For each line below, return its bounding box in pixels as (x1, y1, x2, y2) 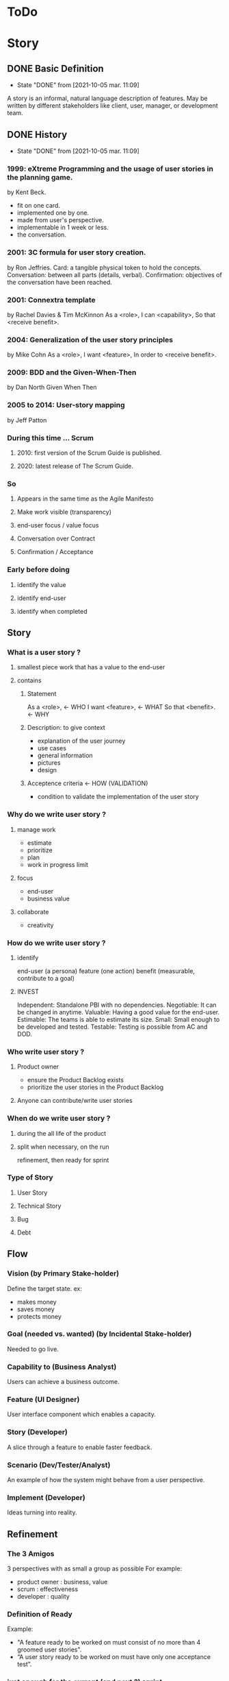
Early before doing (7, 565, 70, 575)
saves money (16, 1304, 55, 1313)
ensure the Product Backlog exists (27, 1076, 124, 1084)
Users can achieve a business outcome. (7, 1378, 120, 1386)
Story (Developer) (7, 1427, 68, 1437)
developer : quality (16, 1593, 70, 1600)
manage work (16, 825, 56, 833)
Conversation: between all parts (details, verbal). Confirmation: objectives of (7, 270, 222, 278)
